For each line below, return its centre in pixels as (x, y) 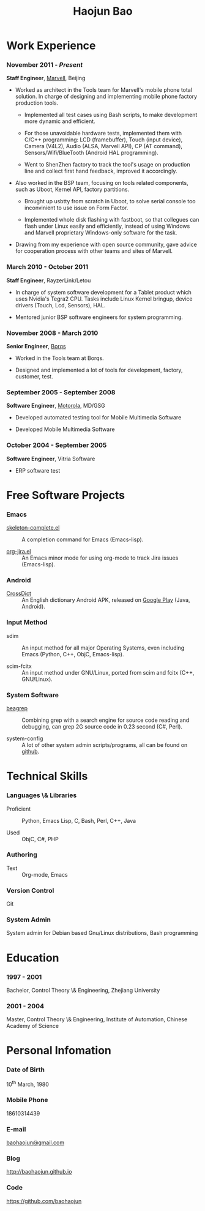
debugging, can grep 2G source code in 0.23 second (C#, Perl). (102, 727)
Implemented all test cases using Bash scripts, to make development (111, 115)
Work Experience (51, 46)
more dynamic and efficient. (60, 121)
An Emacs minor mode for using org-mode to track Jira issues (100, 558)
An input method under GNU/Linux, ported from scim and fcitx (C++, (108, 672)
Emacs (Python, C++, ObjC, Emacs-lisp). (73, 654)
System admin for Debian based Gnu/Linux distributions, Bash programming (102, 933)
